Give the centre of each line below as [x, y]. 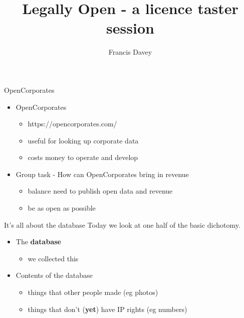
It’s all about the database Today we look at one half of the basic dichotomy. [122, 224]
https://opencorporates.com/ [72, 124]
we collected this [53, 258]
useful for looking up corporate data [83, 140]
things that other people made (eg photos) [93, 292]
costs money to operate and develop [83, 157]
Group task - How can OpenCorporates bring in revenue [102, 174]
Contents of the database [54, 275]
